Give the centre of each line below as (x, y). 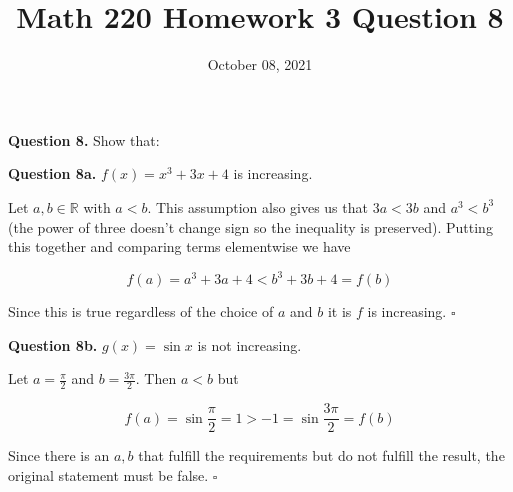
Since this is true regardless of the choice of (141, 311)
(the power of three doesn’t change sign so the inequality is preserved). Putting (250, 226)
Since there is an (59, 455)
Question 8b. (53, 344)
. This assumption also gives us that (257, 206)
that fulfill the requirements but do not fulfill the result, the (321, 455)
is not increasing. (249, 344)
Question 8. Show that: (84, 139)
